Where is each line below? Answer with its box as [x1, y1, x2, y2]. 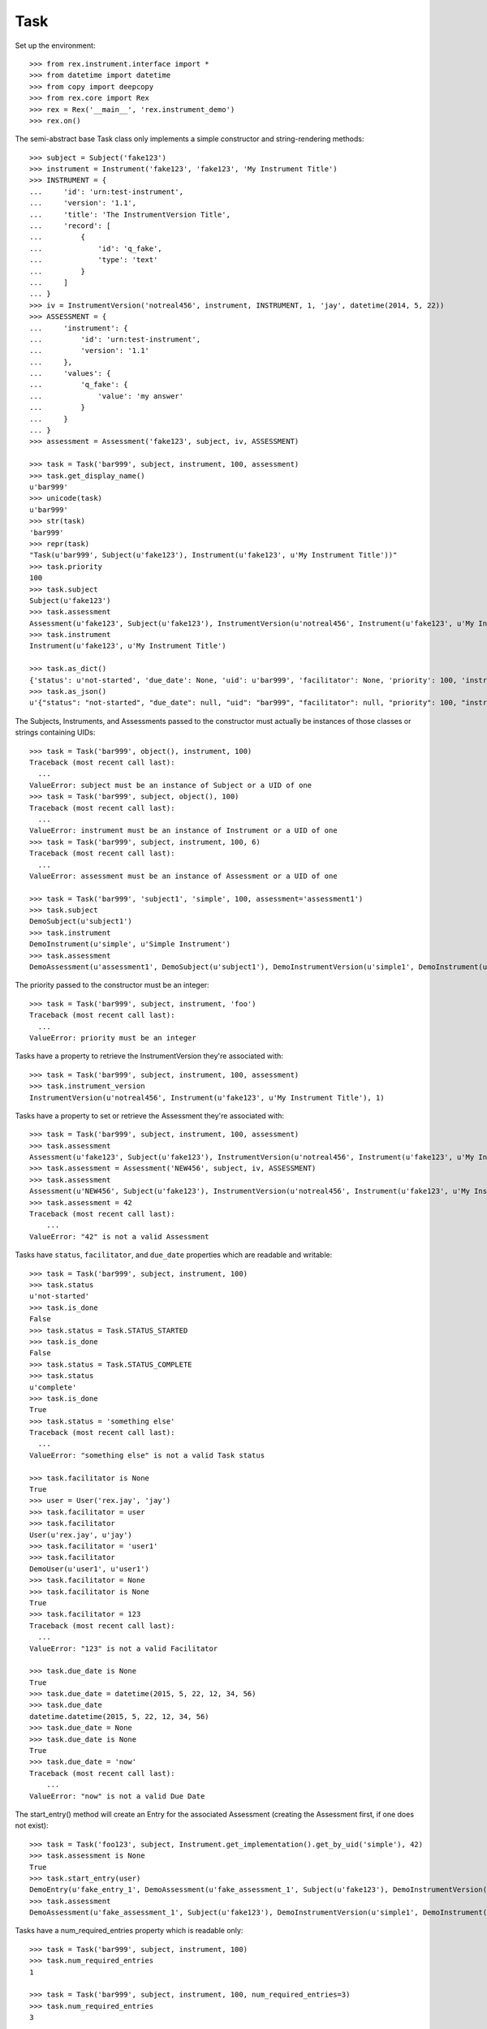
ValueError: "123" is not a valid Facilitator [29, 1643, 218, 1653]
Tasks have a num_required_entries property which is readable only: [15, 1926, 243, 1936]
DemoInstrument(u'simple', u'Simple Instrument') [29, 940, 231, 949]
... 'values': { [29, 369, 111, 378]
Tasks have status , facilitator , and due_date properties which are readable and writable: [15, 1250, 333, 1260]
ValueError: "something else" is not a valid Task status [29, 1450, 265, 1460]
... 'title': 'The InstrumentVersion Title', [29, 209, 231, 219]
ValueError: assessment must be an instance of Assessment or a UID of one [29, 871, 338, 881]
